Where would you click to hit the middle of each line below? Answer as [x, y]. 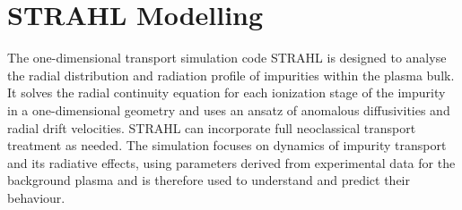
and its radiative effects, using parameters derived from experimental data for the [231, 162]
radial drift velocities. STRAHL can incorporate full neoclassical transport [212, 127]
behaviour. [36, 197]
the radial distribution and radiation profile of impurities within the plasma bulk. [231, 75]
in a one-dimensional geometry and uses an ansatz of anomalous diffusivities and [229, 109]
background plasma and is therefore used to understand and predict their [209, 180]
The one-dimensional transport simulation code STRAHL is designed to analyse [227, 58]
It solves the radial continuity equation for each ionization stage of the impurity [227, 92]
